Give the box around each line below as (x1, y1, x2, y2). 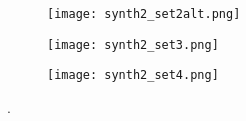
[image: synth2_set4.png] (47, 68, 219, 83)
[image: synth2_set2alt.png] (47, 7, 241, 21)
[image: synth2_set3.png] (47, 37, 219, 52)
